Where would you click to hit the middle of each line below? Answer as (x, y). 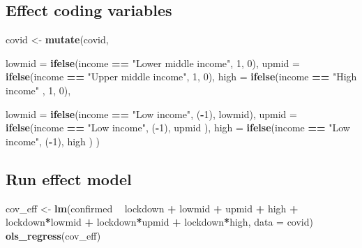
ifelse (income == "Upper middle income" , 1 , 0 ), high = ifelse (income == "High (181, 76)
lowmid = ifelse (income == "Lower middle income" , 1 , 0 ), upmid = (153, 63)
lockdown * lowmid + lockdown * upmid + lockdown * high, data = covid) (159, 222)
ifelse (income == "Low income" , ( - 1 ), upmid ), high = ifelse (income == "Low (178, 127)
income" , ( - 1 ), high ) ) (53, 141)
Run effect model (69, 178)
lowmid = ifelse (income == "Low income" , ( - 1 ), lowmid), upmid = (151, 114)
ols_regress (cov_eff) (53, 235)
